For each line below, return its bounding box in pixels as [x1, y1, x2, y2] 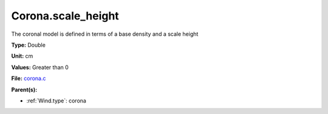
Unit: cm [11, 52, 33, 60]
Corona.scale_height [11, 9, 120, 22]
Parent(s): [11, 85, 38, 93]
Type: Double [11, 41, 46, 49]
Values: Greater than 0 [11, 64, 69, 71]
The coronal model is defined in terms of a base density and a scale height [11, 30, 199, 38]
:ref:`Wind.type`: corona [26, 97, 86, 104]
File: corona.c [11, 75, 46, 82]
